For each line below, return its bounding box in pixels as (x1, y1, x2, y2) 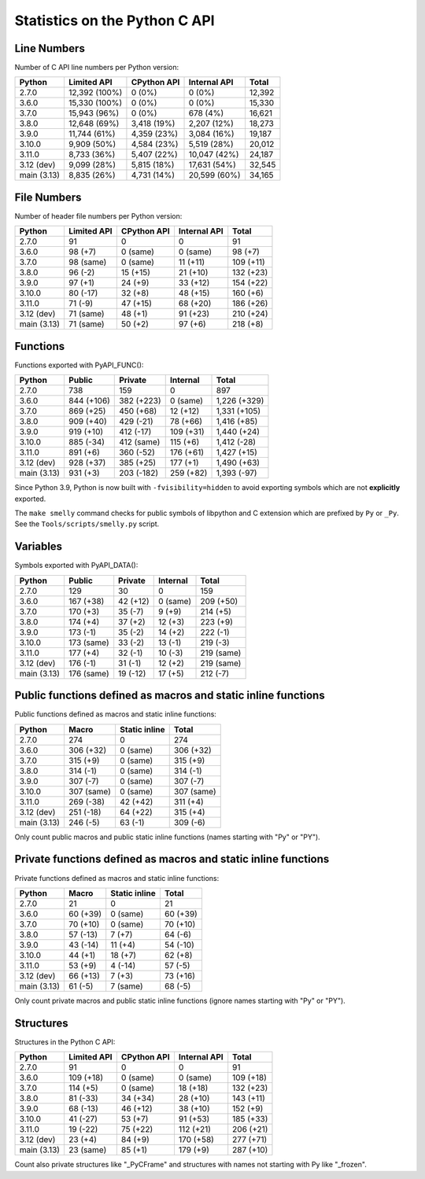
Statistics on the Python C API (14, 12, 216, 29)
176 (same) (68, 668, 109, 679)
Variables (14, 540, 63, 554)
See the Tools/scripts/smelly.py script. (14, 519, 160, 529)
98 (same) (68, 256, 107, 267)
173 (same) (68, 637, 109, 648)
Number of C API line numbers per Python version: (14, 63, 179, 72)
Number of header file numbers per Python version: (14, 211, 183, 220)
